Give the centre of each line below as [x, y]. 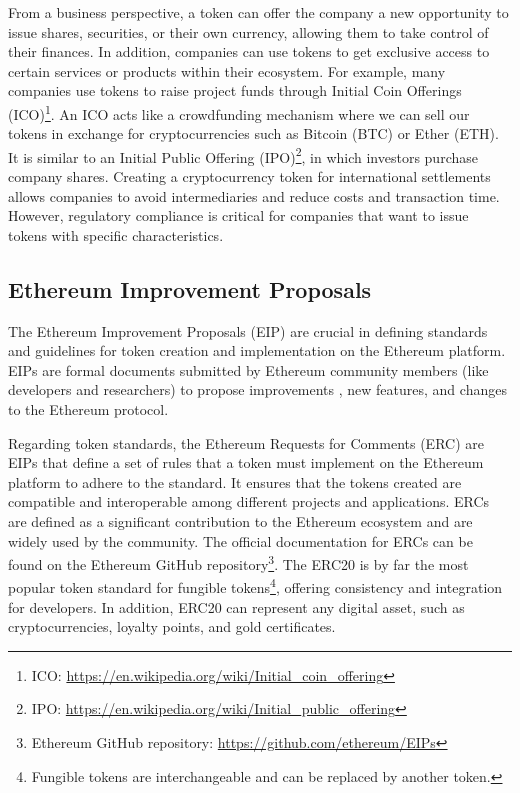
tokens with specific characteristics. [116, 234]
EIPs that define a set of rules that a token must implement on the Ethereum [246, 462]
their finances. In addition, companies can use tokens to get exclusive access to [249, 51]
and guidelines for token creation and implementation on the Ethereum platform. [257, 350]
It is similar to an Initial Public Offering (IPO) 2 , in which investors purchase [243, 155]
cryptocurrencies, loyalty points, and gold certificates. [172, 626]
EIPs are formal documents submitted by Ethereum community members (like [248, 369]
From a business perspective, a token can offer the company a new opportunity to [258, 12]
